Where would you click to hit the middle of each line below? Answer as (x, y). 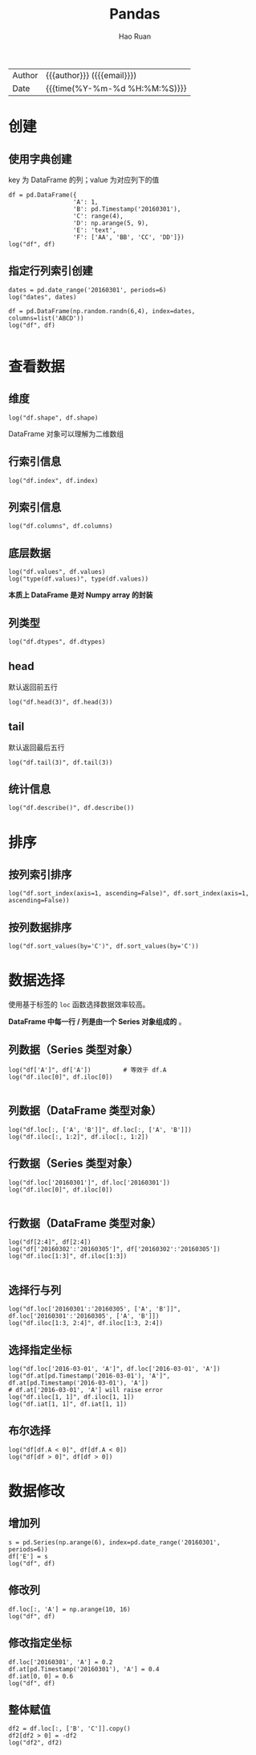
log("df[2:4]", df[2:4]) (50, 1242)
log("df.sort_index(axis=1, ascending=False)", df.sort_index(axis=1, (129, 894)
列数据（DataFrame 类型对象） (85, 1111)
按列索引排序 (40, 875)
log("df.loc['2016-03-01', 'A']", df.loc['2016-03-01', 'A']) (114, 1369)
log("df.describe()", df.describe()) (71, 808)
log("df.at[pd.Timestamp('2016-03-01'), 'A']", (89, 1376)
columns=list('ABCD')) (46, 318)
